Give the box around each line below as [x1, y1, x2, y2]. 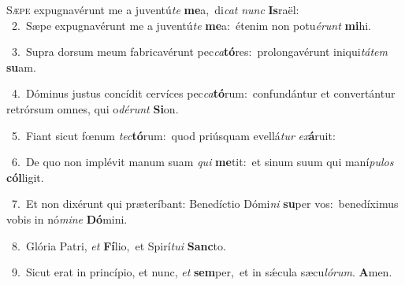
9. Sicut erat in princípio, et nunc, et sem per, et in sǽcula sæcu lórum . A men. [11, 264, 392, 280]
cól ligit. [6, 168, 44, 185]
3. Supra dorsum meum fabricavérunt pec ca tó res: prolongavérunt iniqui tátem [11, 43, 388, 60]
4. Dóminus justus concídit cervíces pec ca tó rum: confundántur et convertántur [11, 85, 396, 102]
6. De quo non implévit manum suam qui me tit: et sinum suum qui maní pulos [11, 154, 394, 170]
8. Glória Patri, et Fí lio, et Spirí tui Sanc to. [11, 237, 226, 254]
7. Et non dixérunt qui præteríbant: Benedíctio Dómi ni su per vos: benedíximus [11, 195, 399, 212]
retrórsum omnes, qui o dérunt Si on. [6, 100, 179, 117]
